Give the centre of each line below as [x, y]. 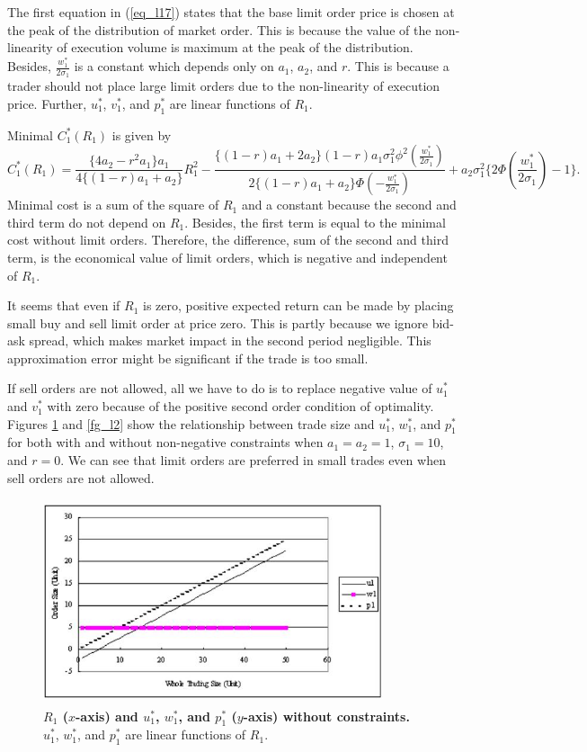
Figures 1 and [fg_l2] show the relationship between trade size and [191, 423]
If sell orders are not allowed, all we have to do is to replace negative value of [220, 388]
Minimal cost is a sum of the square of [113, 205]
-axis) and [107, 716]
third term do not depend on [87, 222]
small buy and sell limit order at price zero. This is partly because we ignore [218, 322]
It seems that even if [64, 305]
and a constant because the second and [349, 205]
